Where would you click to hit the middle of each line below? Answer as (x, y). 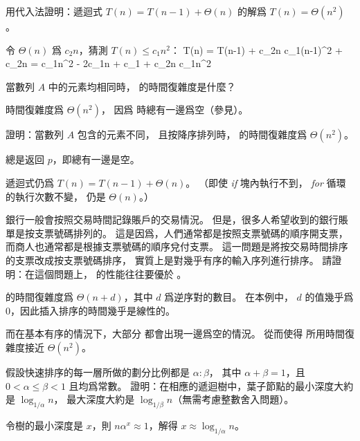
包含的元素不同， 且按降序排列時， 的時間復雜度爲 (192, 134)
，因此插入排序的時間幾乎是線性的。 (93, 310)
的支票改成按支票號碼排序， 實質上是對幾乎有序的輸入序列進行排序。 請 (169, 260)
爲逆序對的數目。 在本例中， (229, 297)
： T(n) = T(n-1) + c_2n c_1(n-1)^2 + (256, 49)
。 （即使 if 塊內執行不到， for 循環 (266, 182)
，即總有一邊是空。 (96, 159)
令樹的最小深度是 (44, 425)
